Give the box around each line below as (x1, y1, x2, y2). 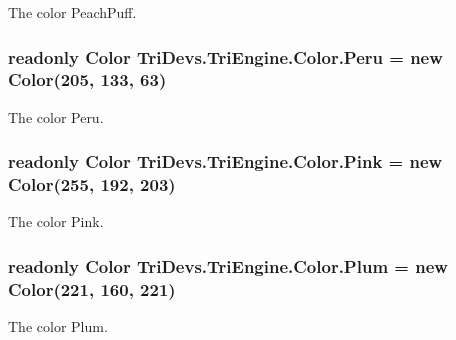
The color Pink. (8, 211, 104, 232)
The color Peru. (8, 106, 104, 127)
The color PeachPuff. (8, 2, 137, 22)
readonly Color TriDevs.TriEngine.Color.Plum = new (8, 253, 448, 278)
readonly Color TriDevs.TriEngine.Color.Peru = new (8, 44, 443, 69)
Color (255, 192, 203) (8, 172, 176, 197)
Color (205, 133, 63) (8, 67, 167, 92)
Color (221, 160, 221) (8, 276, 176, 301)
